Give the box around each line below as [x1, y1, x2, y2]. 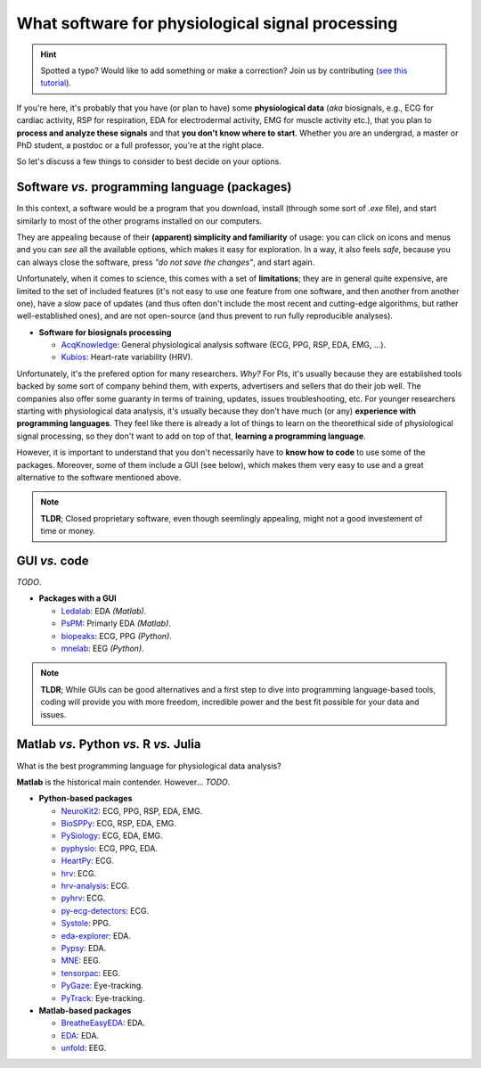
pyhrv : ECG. [61, 892, 106, 904]
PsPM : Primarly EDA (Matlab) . [61, 618, 171, 628]
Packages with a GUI [38, 593, 117, 604]
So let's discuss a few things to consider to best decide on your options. [16, 156, 282, 167]
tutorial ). [40, 78, 71, 88]
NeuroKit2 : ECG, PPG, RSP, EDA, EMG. [61, 805, 203, 816]
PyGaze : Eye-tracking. [61, 981, 144, 991]
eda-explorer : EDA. [61, 930, 132, 941]
